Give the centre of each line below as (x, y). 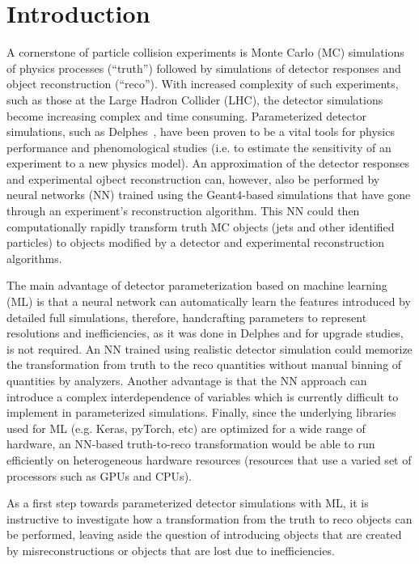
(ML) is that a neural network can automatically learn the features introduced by (209, 301)
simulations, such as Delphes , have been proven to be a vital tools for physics (201, 131)
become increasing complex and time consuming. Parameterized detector (186, 115)
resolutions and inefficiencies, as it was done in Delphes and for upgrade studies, (205, 333)
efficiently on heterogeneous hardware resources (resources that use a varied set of (209, 459)
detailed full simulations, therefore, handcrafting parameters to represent (187, 317)
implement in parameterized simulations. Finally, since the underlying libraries (201, 412)
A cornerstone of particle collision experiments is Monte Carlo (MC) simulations (205, 52)
